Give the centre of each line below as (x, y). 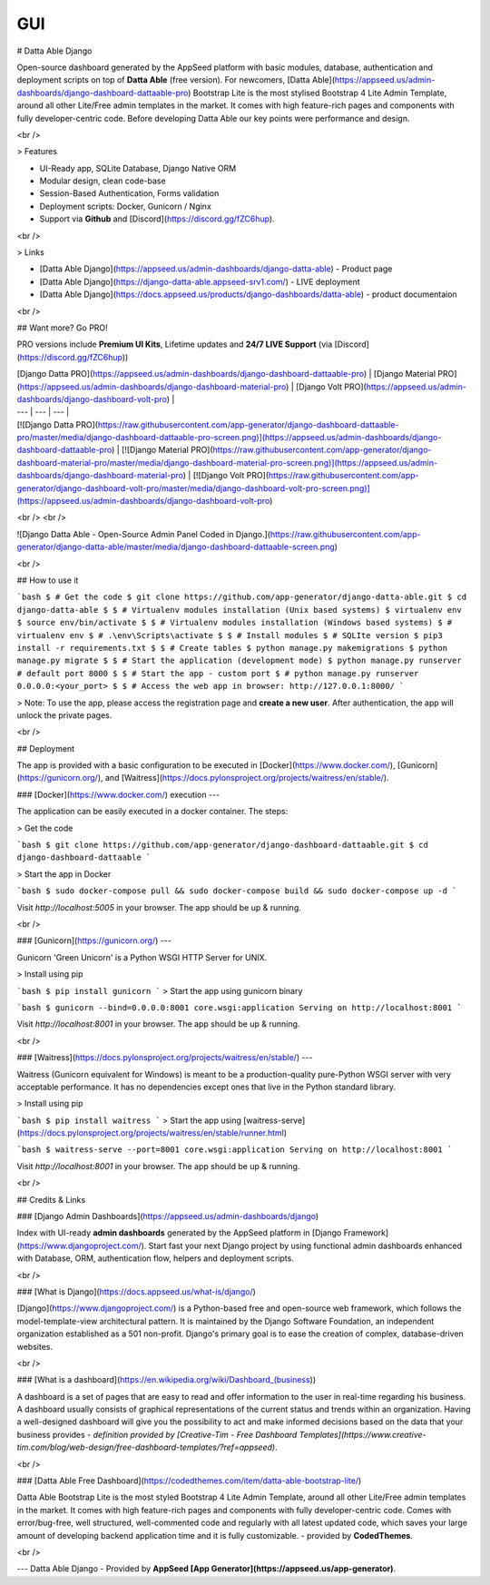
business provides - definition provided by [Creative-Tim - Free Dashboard (157, 1434)
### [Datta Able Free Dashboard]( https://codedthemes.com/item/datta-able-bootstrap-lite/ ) (189, 1481)
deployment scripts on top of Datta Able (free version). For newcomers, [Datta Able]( (176, 80)
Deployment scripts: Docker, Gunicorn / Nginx (126, 206)
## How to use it (48, 580)
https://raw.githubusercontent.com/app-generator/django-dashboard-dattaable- (248, 424)
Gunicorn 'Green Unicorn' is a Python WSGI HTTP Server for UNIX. (142, 957)
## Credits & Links (51, 1199)
